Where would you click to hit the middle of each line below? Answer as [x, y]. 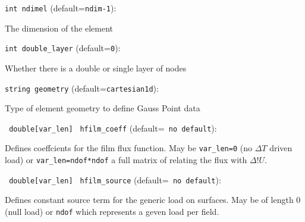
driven [281, 148]
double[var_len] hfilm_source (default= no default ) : [115, 179]
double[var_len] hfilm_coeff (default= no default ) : [113, 128]
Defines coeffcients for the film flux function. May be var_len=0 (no [129, 148]
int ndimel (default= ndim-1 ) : [61, 8]
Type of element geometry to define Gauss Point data [103, 108]
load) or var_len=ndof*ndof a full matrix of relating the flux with [126, 160]
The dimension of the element [59, 28]
